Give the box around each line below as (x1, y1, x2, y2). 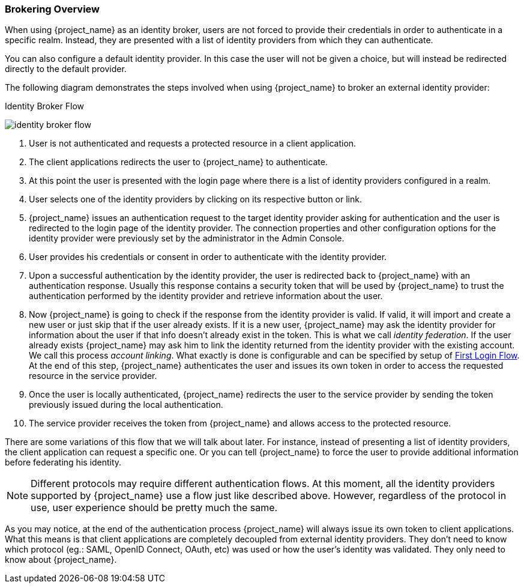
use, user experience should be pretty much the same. (31, 502, 278, 514)
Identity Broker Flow (5, 101, 84, 112)
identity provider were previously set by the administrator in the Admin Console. (29, 233, 345, 244)
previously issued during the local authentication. (29, 399, 223, 410)
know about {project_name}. (5, 554, 117, 565)
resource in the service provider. (29, 371, 157, 381)
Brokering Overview (5, 3, 100, 15)
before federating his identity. (5, 457, 122, 468)
